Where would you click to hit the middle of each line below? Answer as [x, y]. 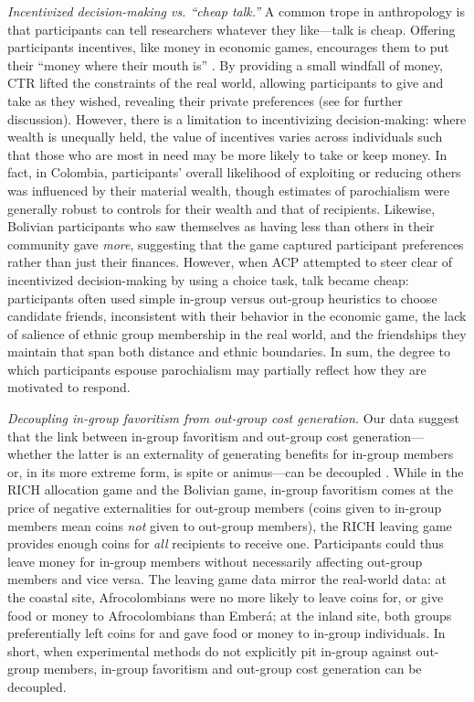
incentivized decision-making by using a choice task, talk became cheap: [208, 279]
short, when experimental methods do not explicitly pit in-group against [210, 650]
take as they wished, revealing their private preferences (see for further [205, 100]
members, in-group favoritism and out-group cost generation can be [232, 669]
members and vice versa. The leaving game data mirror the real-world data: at [227, 579]
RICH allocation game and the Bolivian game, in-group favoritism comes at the [230, 489]
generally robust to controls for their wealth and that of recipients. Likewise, [221, 208]
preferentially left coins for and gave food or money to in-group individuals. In [226, 633]
